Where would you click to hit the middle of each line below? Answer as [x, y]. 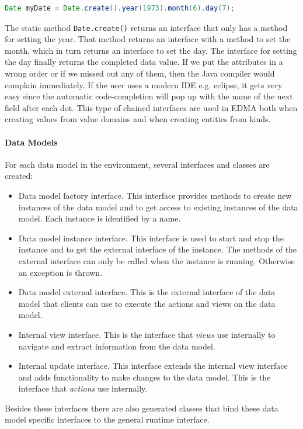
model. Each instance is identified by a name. [100, 218]
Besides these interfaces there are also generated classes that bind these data [142, 408]
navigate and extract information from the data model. [117, 346]
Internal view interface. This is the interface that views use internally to [147, 334]
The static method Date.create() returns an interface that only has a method [146, 27]
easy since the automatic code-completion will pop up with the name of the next [149, 96]
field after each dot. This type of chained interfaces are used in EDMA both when [151, 107]
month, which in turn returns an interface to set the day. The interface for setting [151, 50]
